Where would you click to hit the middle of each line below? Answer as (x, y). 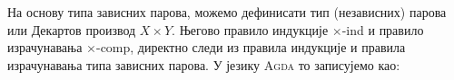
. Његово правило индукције (250, 29)
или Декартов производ (72, 29)
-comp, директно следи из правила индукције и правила (251, 47)
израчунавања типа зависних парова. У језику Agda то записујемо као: (204, 64)
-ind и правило (383, 29)
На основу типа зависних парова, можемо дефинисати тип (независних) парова (227, 12)
